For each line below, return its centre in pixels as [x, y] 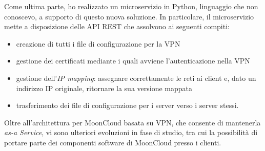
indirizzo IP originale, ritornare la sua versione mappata [104, 88]
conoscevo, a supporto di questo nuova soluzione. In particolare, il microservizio [129, 16]
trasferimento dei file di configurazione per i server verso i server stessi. [127, 105]
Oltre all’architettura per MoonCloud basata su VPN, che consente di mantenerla [132, 122]
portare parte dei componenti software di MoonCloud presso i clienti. [113, 142]
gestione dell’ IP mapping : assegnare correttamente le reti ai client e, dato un [136, 78]
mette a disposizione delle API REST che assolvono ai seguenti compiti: [117, 26]
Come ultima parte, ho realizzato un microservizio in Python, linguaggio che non [131, 6]
